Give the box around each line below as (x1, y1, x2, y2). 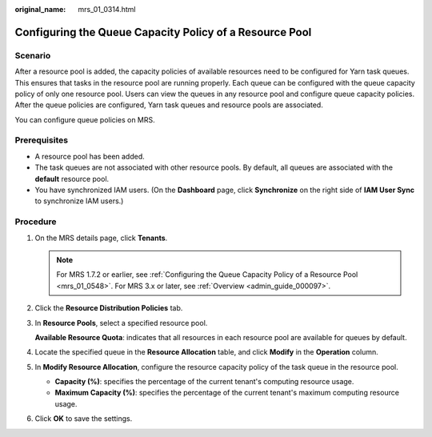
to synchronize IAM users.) (34, 196, 124, 206)
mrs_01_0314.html (78, 5, 136, 14)
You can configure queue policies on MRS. (14, 114, 155, 124)
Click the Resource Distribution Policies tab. (34, 303, 183, 313)
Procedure (14, 216, 57, 227)
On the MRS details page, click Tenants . (34, 233, 168, 243)
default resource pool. (34, 174, 110, 183)
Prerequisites (14, 134, 68, 146)
